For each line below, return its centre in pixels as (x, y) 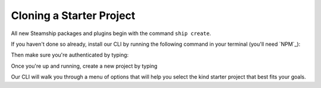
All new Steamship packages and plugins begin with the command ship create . (111, 33)
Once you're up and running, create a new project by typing (84, 66)
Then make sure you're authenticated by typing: (70, 55)
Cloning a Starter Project (73, 15)
